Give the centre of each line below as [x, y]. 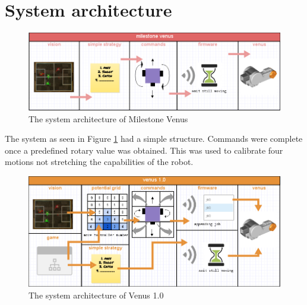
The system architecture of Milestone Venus [108, 118]
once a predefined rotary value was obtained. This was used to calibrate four [144, 150]
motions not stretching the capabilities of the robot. [99, 162]
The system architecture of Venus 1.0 [96, 295]
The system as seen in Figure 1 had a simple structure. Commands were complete [154, 139]
